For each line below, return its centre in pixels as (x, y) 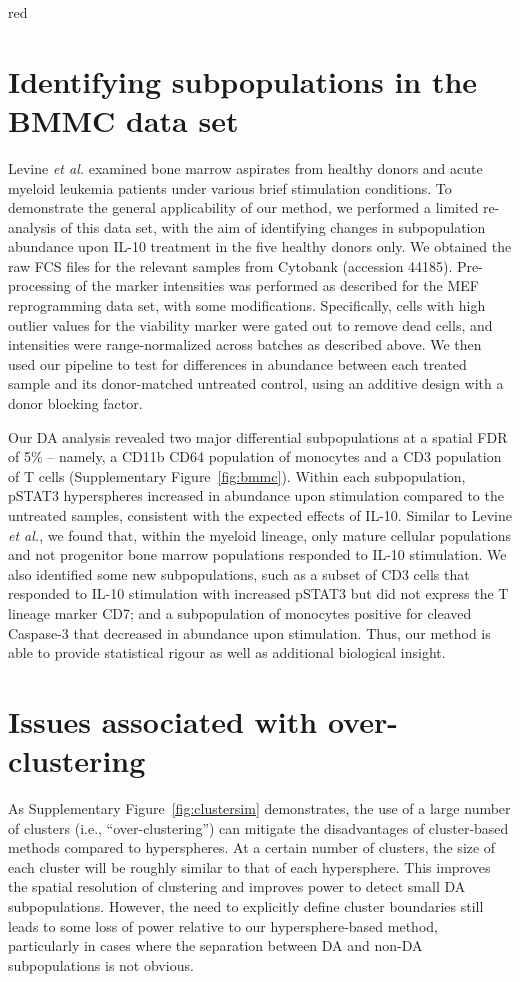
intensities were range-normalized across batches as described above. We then (245, 344)
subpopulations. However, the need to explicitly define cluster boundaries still (246, 906)
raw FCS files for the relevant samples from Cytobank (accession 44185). (230, 265)
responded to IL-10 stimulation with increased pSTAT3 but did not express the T (258, 593)
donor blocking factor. (75, 403)
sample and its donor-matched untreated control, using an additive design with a (256, 383)
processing (39, 285)
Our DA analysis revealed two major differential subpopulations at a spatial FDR (258, 436)
